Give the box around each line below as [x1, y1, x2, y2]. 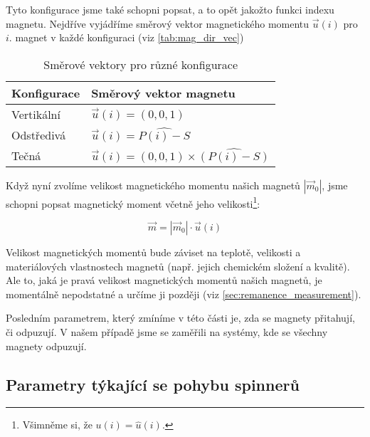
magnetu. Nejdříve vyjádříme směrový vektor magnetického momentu [6, 16, 310, 31]
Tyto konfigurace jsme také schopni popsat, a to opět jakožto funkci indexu [6, 2, 334, 16]
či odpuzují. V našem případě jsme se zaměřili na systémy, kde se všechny [6, 325, 328, 339]
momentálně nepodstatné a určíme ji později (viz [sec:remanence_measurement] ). [6, 286, 361, 301]
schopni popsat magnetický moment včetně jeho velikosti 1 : [6, 194, 260, 211]
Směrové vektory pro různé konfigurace [43, 56, 238, 73]
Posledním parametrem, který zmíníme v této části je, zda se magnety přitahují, [6, 310, 355, 325]
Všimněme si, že [22, 417, 92, 432]
